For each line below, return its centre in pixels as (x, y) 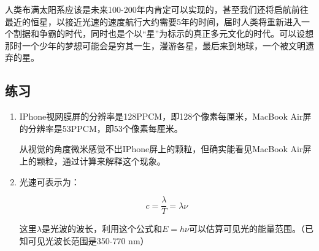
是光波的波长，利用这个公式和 (102, 229)
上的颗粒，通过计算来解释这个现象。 (92, 160)
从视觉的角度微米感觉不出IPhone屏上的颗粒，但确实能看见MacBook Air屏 (165, 149)
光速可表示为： (49, 181)
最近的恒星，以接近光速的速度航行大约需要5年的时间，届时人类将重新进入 (153, 21)
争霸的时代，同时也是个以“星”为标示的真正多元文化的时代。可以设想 (176, 33)
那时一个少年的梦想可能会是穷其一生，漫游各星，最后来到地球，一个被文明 (155, 45)
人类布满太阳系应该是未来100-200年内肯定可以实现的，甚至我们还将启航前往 (157, 9)
